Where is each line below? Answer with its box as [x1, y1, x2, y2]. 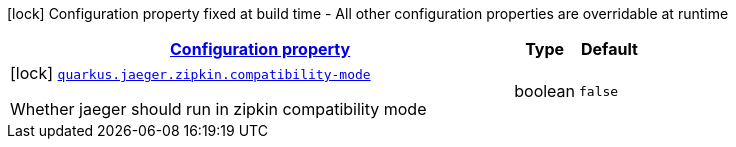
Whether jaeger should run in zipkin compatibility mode [10, 99, 427, 119]
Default [581, 39, 638, 59]
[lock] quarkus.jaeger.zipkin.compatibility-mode [10, 63, 371, 83]
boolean [514, 81, 576, 101]
